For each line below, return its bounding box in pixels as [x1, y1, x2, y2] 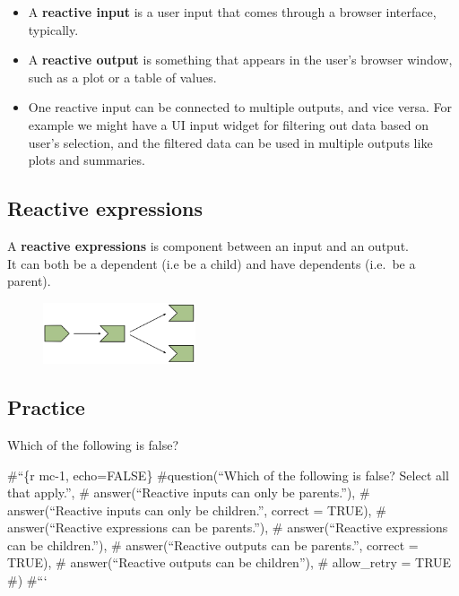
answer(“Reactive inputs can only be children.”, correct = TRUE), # [7, 500, 386, 519]
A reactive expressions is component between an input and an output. [7, 236, 409, 255]
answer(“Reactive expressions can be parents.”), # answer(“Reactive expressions [7, 518, 448, 537]
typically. [28, 20, 79, 39]
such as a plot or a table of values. [28, 67, 217, 86]
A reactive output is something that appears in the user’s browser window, [28, 50, 453, 69]
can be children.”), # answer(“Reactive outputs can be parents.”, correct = [7, 535, 419, 554]
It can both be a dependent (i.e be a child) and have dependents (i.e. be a [7, 254, 416, 272]
